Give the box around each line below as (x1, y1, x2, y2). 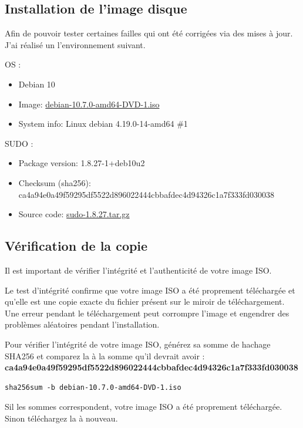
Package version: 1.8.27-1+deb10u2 (18, 157, 145, 169)
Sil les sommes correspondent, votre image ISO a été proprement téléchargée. (5, 400, 282, 413)
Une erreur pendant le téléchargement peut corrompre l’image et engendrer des (5, 306, 289, 319)
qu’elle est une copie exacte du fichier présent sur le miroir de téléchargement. (5, 295, 285, 308)
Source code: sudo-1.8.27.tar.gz (18, 208, 130, 220)
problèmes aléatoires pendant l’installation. (5, 318, 160, 331)
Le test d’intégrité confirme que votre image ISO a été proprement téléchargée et (5, 284, 295, 296)
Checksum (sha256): (18, 176, 91, 188)
